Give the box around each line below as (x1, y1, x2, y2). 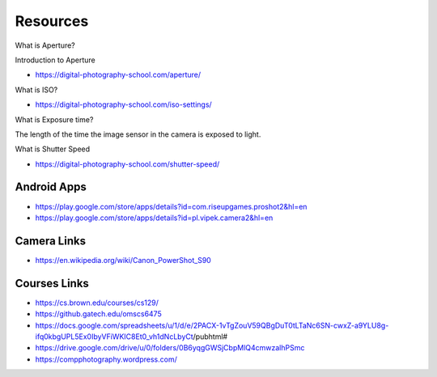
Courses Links (15, 276, 89, 290)
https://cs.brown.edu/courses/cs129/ (35, 298, 159, 307)
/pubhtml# (193, 332, 228, 341)
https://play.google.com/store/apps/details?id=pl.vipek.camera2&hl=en (35, 213, 274, 222)
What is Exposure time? (15, 114, 94, 125)
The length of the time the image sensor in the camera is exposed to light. (15, 129, 261, 139)
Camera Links (15, 234, 87, 248)
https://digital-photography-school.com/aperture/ (35, 70, 202, 80)
